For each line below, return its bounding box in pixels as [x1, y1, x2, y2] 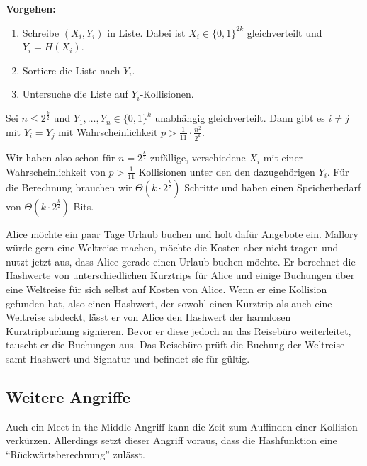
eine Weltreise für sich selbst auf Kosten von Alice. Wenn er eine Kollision [6, 281, 327, 296]
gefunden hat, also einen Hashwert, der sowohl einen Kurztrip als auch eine [6, 295, 332, 310]
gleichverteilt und [247, 25, 322, 40]
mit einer [263, 150, 303, 165]
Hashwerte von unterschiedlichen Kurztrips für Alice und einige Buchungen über [6, 268, 355, 283]
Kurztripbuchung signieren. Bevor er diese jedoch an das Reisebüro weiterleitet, [6, 323, 351, 338]
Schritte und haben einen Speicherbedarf [184, 179, 361, 194]
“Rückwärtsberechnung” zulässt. [6, 446, 145, 461]
